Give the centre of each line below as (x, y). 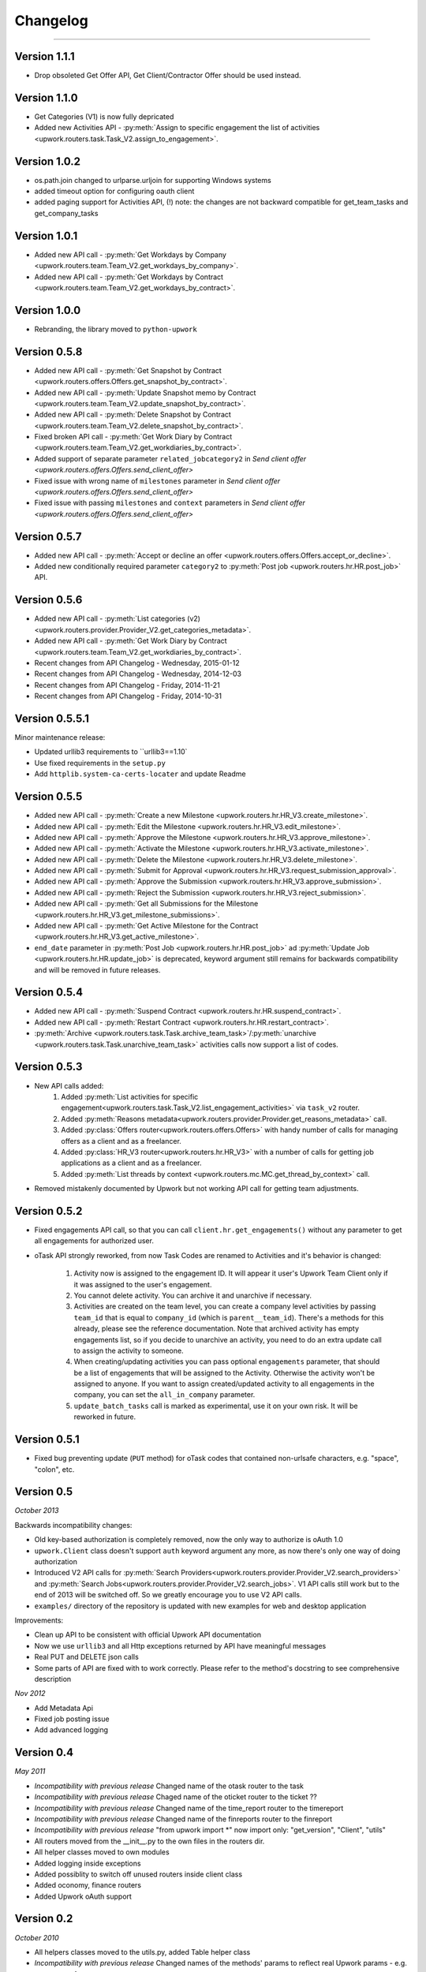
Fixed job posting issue (72, 1719)
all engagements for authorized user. (94, 1241)
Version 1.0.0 (48, 310)
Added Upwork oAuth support (83, 1896)
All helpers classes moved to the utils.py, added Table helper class (142, 1951)
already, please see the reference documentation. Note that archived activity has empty (216, 1328)
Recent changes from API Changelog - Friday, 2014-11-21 (127, 685)
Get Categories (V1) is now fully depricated (104, 116)
